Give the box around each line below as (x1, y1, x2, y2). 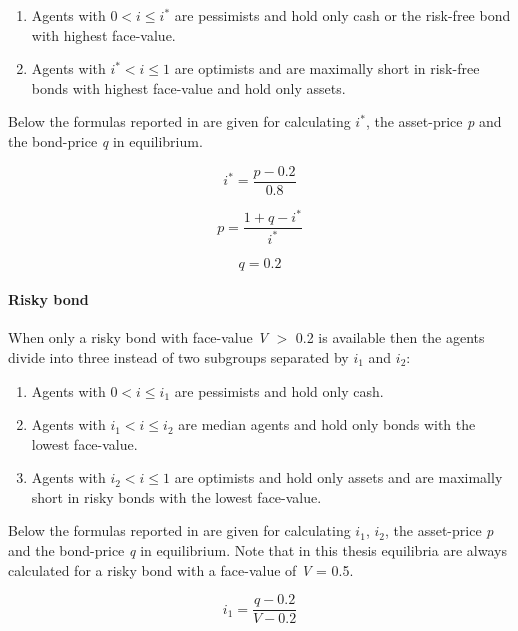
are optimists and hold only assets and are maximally (174, 467, 503, 488)
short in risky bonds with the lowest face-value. (31, 486, 322, 507)
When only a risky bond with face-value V (8, 327, 268, 348)
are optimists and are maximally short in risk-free (174, 58, 480, 79)
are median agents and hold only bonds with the (178, 414, 476, 435)
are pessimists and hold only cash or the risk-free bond (174, 5, 511, 25)
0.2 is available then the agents (295, 327, 485, 348)
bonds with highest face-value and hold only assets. (31, 77, 346, 98)
